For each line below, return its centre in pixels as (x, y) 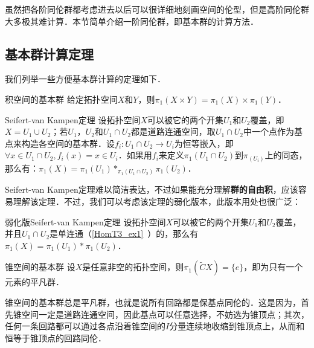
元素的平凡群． (34, 282)
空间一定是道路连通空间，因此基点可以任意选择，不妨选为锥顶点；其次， (165, 314)
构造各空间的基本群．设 (68, 143)
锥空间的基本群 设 (40, 267)
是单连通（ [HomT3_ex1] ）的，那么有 (124, 234)
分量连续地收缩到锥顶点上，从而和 (237, 326)
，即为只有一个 (273, 267)
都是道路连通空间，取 (173, 131)
